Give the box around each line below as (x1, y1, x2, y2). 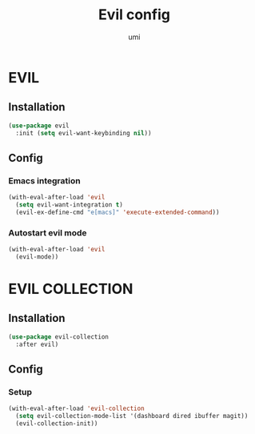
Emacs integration (8, 175, 82, 186)
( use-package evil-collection (8, 332, 110, 341)
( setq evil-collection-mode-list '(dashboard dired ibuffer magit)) (15, 412, 249, 420)
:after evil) (15, 340, 59, 348)
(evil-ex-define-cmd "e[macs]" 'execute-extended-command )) (15, 208, 220, 216)
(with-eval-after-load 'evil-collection (8, 404, 145, 413)
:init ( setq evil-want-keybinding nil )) (15, 129, 152, 137)
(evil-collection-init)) (15, 420, 98, 428)
